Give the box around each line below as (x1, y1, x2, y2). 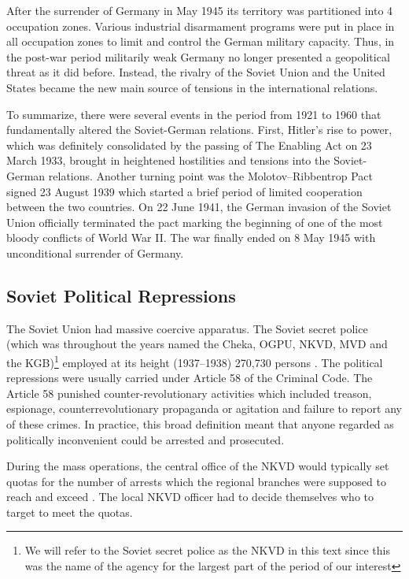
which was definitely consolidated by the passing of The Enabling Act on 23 (6, 136, 372, 153)
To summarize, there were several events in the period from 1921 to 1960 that (6, 106, 381, 122)
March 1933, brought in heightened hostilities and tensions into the (6, 152, 330, 169)
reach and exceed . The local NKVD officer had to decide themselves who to (6, 488, 374, 505)
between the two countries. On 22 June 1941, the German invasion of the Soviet (6, 199, 392, 215)
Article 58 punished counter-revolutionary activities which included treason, (6, 384, 372, 401)
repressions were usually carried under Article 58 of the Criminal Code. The (6, 369, 373, 386)
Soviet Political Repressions (6, 283, 236, 307)
